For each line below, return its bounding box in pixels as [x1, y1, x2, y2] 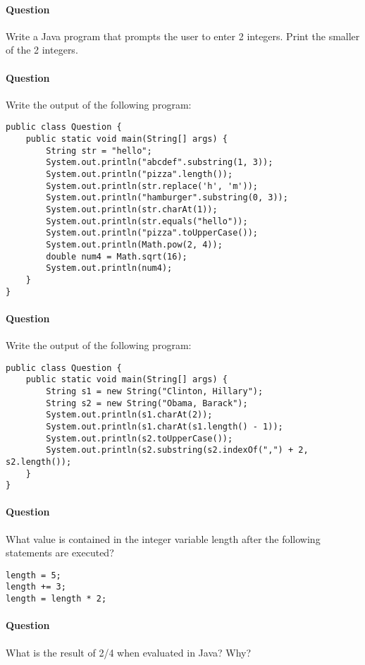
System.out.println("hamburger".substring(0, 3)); [46, 193, 288, 203]
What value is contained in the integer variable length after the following [6, 531, 321, 546]
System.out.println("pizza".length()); [46, 169, 233, 179]
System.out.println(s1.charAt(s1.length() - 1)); [46, 421, 283, 432]
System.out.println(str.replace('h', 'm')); [46, 181, 258, 191]
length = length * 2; [6, 594, 107, 604]
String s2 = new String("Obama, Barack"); [46, 398, 248, 408]
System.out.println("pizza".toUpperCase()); [46, 228, 258, 238]
